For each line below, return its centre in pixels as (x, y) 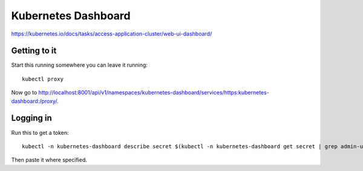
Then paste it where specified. (49, 160)
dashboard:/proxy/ (34, 101)
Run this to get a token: (40, 132)
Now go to (24, 93)
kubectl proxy (43, 79)
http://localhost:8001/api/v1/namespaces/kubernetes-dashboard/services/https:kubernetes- (154, 93)
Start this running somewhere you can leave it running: (80, 65)
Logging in (32, 118)
